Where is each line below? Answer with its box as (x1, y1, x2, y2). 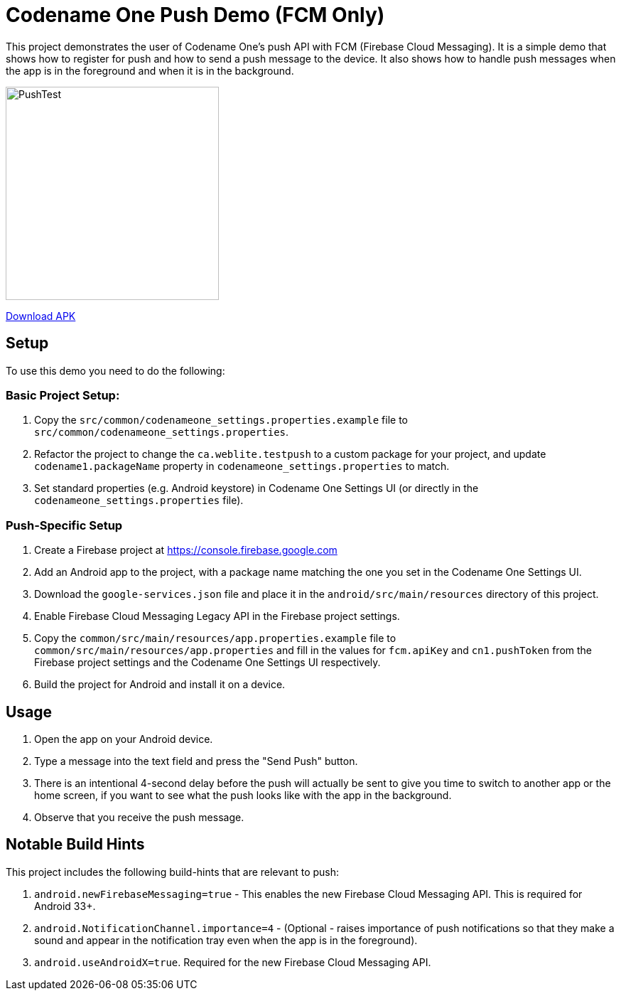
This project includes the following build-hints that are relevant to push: (6, 865, 340, 878)
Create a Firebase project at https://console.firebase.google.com (34, 544, 337, 557)
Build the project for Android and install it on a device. (34, 678, 286, 691)
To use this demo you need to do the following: (6, 364, 225, 377)
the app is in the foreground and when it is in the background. (6, 64, 294, 77)
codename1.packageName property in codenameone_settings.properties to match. (34, 460, 450, 473)
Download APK (6, 309, 76, 322)
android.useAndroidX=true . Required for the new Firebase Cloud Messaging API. (34, 955, 431, 968)
